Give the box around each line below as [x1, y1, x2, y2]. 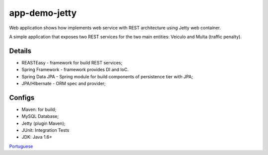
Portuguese [9, 143, 33, 149]
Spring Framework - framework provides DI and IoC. [21, 67, 129, 73]
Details [9, 47, 32, 55]
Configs [9, 93, 35, 102]
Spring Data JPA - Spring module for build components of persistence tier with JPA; [21, 73, 193, 79]
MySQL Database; [21, 113, 59, 119]
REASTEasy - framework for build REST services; [21, 59, 123, 65]
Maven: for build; [21, 106, 57, 112]
